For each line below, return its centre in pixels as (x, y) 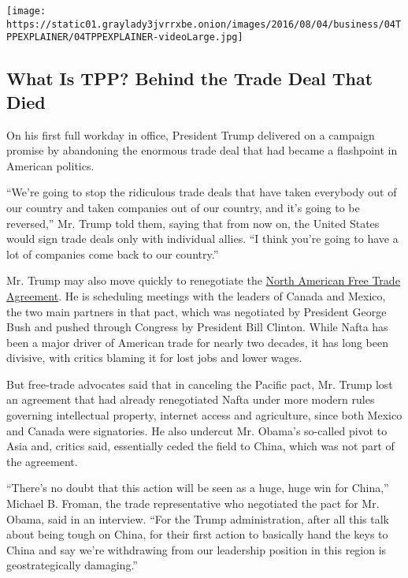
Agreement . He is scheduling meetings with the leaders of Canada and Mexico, (196, 295)
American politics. (50, 165)
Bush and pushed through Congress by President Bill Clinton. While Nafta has (197, 327)
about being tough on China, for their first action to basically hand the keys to (197, 534)
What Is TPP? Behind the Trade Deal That (190, 78)
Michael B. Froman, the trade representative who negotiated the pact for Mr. (193, 503)
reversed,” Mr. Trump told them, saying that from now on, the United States (193, 223)
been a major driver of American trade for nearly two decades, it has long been (197, 342)
